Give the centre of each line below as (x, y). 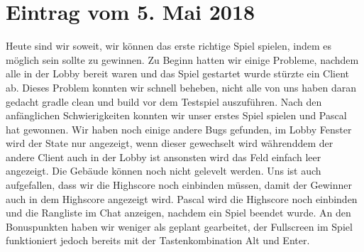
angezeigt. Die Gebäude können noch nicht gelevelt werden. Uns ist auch (164, 171)
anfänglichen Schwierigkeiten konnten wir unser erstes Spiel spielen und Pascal (176, 115)
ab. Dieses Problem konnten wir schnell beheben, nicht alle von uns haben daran (181, 87)
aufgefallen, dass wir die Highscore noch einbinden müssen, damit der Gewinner (179, 185)
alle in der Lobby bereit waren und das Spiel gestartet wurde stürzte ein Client (178, 73)
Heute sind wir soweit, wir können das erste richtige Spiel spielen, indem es (169, 46)
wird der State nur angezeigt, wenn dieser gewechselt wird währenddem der (170, 143)
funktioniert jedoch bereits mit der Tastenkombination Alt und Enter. (158, 240)
